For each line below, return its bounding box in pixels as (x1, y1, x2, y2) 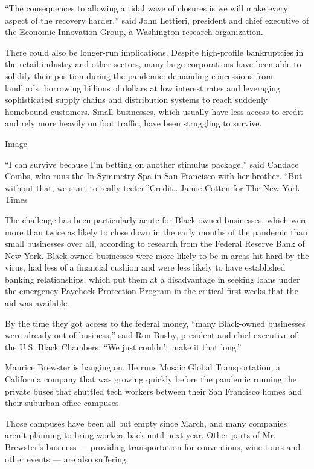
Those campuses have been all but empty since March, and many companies (5, 416, 287, 429)
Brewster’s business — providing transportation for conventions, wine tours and (5, 441, 301, 453)
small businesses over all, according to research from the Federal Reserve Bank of (5, 237, 305, 250)
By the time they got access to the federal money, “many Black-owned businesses (5, 316, 306, 329)
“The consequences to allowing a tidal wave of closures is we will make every (5, 2, 288, 14)
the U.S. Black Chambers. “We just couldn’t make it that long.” (5, 340, 242, 353)
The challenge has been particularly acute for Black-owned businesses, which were (5, 213, 308, 226)
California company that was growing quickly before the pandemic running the (5, 373, 296, 385)
